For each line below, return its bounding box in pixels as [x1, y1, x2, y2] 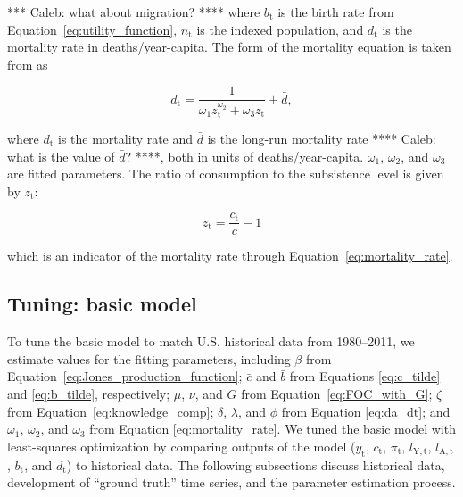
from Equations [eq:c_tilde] [289, 367, 441, 385]
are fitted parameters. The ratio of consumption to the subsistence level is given [7, 164, 444, 183]
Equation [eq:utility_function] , [7, 20, 178, 38]
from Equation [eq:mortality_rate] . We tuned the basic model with [89, 419, 456, 438]
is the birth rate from [277, 3, 394, 21]
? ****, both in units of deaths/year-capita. [125, 146, 364, 165]
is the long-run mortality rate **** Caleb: [207, 128, 436, 147]
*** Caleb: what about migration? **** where [7, 3, 260, 21]
